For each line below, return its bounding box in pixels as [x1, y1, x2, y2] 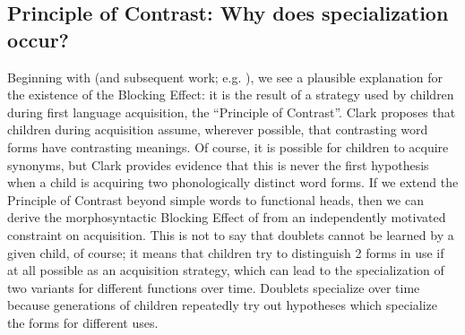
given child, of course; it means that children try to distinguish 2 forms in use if [7, 243, 444, 262]
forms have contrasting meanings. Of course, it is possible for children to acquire [7, 137, 449, 156]
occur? [7, 25, 69, 53]
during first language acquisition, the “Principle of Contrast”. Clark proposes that [7, 102, 456, 121]
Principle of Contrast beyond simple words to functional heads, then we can [7, 190, 424, 209]
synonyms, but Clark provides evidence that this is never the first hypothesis [7, 155, 429, 174]
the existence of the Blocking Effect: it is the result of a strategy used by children [7, 85, 454, 104]
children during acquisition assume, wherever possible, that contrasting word [7, 120, 428, 139]
